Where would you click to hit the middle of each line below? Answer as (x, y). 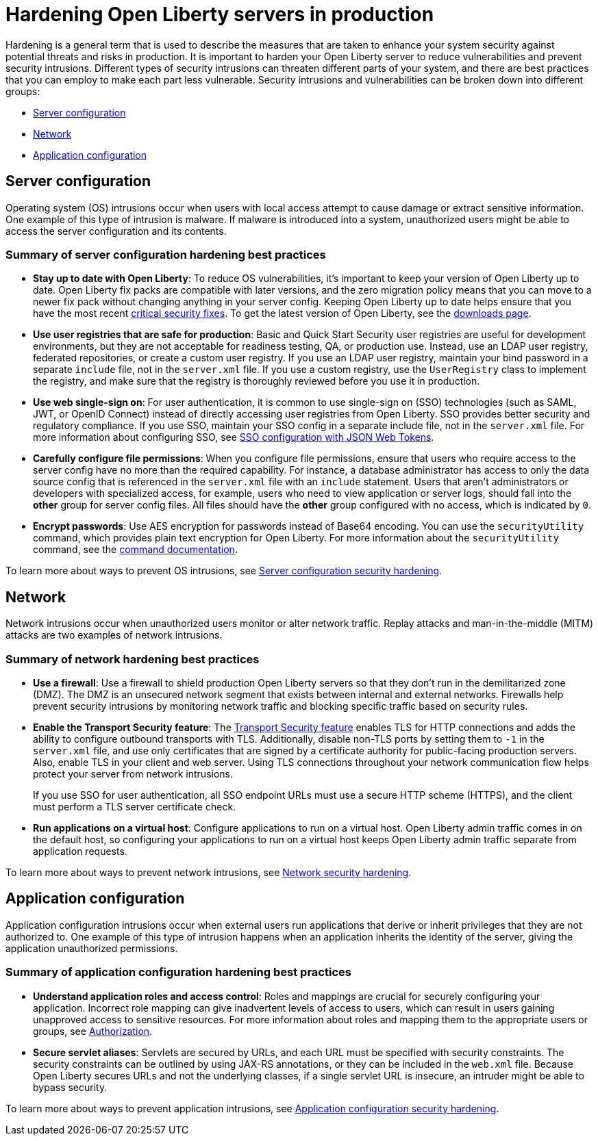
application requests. (80, 851)
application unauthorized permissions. (92, 948)
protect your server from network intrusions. (133, 773)
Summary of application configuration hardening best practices (178, 972)
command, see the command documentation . (135, 550)
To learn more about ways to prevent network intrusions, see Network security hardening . (209, 872)
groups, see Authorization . (93, 1031)
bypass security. (70, 1087)
